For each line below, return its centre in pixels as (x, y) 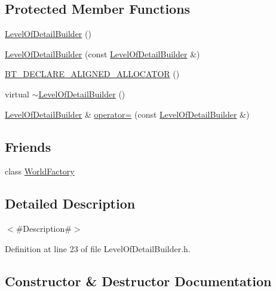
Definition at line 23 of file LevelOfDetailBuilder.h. (98, 248)
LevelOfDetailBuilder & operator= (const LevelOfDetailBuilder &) (127, 114)
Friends (28, 146)
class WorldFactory (40, 171)
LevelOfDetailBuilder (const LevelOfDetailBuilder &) (102, 53)
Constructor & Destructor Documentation (138, 281)
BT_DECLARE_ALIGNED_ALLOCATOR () (92, 74)
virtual (17, 94)
